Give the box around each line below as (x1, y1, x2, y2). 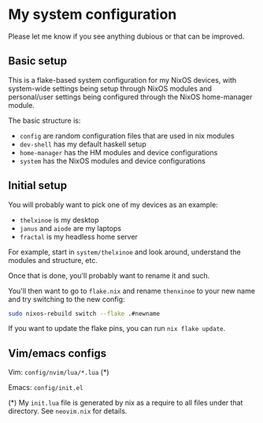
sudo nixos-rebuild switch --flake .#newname (8, 310, 160, 317)
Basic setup (8, 54, 68, 68)
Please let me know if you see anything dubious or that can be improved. (8, 32, 245, 41)
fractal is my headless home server (19, 232, 138, 241)
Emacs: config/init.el (8, 383, 84, 392)
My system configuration (8, 6, 177, 24)
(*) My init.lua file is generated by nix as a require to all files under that (8, 398, 243, 407)
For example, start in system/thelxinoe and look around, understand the (8, 247, 242, 257)
